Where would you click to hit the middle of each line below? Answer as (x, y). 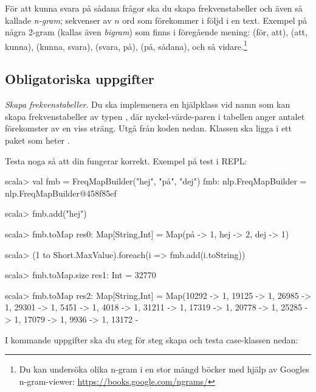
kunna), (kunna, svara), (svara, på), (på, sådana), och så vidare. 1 (126, 45)
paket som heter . (37, 140)
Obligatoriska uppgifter (80, 79)
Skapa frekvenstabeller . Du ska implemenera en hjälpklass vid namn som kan (148, 104)
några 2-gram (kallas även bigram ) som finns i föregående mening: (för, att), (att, (156, 32)
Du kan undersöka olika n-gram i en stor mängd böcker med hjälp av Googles (164, 369)
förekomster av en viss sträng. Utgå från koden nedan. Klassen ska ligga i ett (149, 128)
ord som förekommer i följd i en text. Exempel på (215, 20)
